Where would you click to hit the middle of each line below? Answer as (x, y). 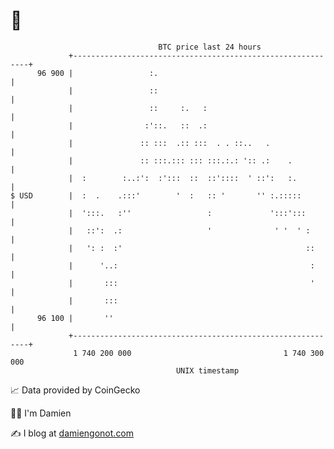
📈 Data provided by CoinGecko (75, 390)
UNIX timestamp (207, 370)
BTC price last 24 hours (210, 47)
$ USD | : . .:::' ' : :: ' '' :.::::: (156, 195)
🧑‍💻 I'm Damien (41, 413)
